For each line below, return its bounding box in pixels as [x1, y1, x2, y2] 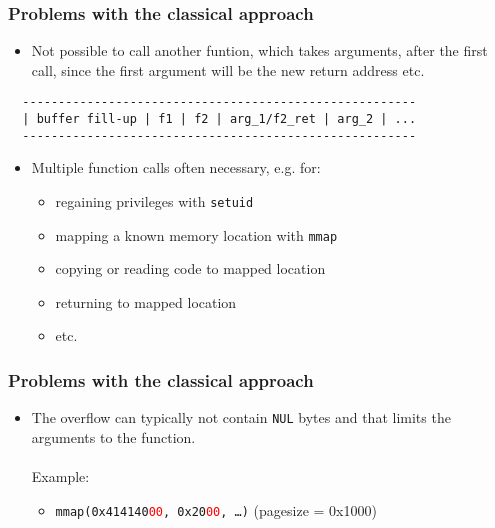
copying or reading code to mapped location [55, 258, 326, 279]
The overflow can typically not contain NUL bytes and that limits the [31, 407, 451, 428]
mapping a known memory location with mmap [55, 224, 338, 245]
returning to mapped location [55, 291, 237, 312]
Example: [31, 466, 90, 487]
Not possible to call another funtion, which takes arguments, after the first [31, 40, 488, 61]
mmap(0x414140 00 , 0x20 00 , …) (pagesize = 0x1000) [55, 499, 377, 520]
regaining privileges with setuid [55, 190, 254, 211]
